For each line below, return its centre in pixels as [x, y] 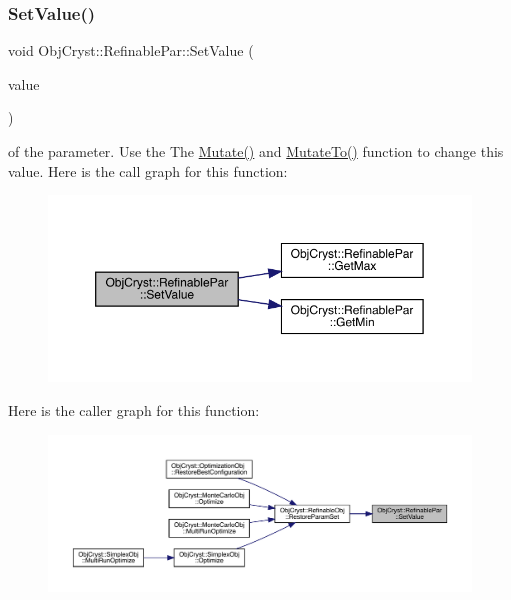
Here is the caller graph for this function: [134, 410]
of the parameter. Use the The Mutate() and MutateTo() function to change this [256, 151]
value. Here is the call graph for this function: [148, 170]
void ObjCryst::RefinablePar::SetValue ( [131, 50]
